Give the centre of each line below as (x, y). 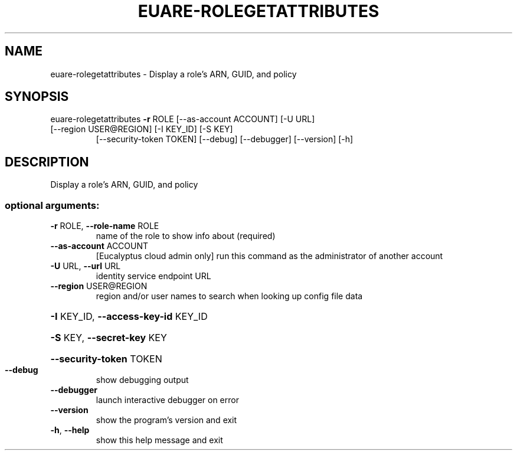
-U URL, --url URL (86, 266)
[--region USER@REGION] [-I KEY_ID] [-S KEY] (142, 129)
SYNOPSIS (37, 97)
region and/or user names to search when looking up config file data (229, 296)
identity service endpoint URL (153, 276)
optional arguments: (52, 205)
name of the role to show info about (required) (186, 236)
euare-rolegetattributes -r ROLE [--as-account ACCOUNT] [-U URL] (183, 119)
